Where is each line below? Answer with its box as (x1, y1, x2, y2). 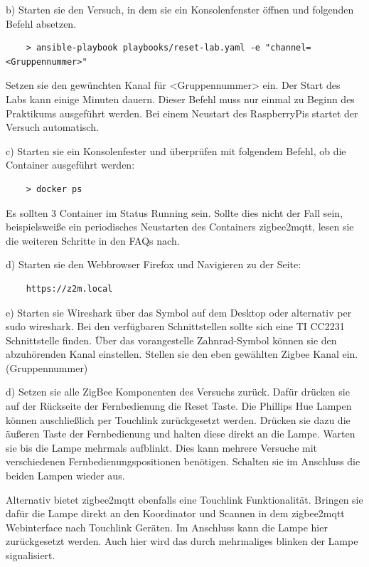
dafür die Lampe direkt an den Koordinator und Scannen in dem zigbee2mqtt (6, 506, 345, 521)
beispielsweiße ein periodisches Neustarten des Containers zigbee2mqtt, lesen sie (6, 219, 354, 234)
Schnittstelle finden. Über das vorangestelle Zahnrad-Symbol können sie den (6, 332, 337, 347)
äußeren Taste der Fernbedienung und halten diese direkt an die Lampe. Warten (6, 426, 355, 441)
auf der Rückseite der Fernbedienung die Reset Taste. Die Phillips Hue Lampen (6, 398, 352, 413)
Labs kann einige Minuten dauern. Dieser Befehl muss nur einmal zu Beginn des (6, 91, 355, 106)
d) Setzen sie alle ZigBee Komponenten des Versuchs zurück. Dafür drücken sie (6, 384, 350, 399)
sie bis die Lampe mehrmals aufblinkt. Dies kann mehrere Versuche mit (6, 440, 318, 455)
